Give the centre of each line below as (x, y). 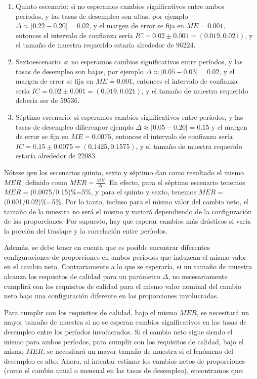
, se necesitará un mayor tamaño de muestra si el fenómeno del (138, 351)
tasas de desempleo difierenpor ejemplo (75, 126)
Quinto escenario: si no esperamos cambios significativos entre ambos (120, 6)
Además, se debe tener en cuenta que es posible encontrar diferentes (107, 247)
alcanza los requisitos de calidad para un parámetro (82, 276)
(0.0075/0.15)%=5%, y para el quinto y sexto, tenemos (113, 192)
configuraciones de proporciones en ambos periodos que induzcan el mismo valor (125, 257)
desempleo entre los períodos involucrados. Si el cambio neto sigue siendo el (118, 332)
